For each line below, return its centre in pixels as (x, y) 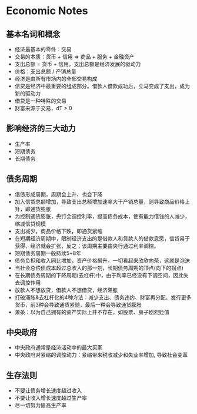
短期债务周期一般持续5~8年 (48, 253)
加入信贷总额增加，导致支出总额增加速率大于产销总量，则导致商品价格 (100, 201)
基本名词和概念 (33, 34)
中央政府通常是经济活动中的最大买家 (59, 347)
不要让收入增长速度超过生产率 (51, 398)
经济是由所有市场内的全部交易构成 (56, 79)
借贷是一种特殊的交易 (40, 101)
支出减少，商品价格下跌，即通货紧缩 (59, 231)
